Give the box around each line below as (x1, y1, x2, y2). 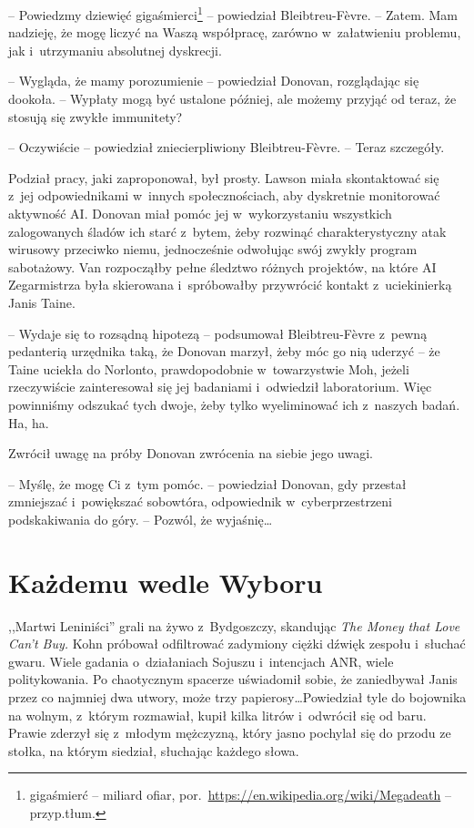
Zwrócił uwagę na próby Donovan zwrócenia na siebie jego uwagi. (8, 444, 373, 463)
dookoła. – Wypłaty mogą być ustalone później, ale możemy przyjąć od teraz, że (8, 89, 457, 108)
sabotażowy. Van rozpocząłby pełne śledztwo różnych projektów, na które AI (8, 257, 437, 276)
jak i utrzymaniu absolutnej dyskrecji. (8, 40, 222, 59)
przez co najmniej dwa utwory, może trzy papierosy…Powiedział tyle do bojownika (8, 688, 467, 706)
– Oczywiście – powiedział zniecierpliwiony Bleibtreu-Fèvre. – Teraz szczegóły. (8, 138, 445, 157)
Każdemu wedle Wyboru (8, 563, 323, 600)
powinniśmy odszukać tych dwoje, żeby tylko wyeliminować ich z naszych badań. (8, 394, 460, 414)
